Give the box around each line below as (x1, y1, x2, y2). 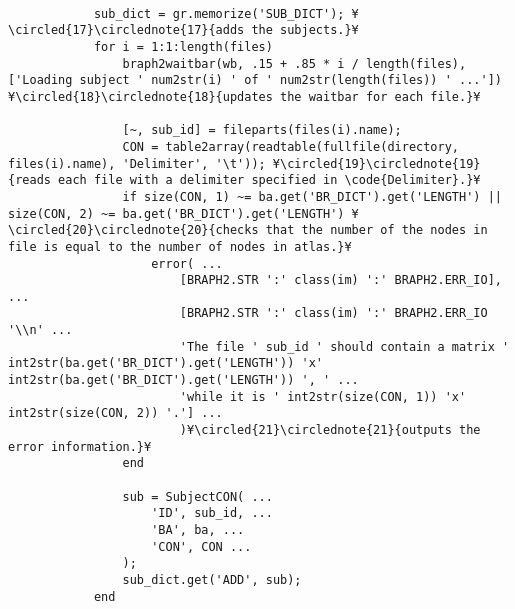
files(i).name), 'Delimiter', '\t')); (8, 156, 266, 171)
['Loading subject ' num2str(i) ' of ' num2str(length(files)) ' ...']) (8, 73, 502, 88)
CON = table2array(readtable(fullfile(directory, (122, 139, 460, 154)
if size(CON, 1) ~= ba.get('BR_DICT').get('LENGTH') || (122, 189, 502, 204)
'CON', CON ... (151, 539, 252, 554)
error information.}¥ (8, 439, 152, 454)
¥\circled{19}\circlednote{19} (272, 156, 481, 171)
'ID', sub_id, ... (151, 506, 273, 521)
